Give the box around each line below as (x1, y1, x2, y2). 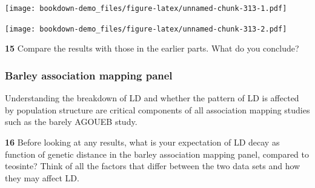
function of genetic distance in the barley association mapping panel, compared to (5, 147, 309, 160)
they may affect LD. (5, 171, 79, 184)
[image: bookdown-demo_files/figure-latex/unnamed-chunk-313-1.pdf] (5, 4, 287, 13)
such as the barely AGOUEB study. (5, 115, 138, 128)
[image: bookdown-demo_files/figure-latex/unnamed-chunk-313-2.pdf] (5, 24, 287, 33)
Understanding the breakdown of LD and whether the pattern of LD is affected (5, 92, 299, 104)
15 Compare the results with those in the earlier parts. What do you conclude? (5, 42, 299, 55)
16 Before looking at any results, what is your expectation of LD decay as (5, 135, 280, 148)
